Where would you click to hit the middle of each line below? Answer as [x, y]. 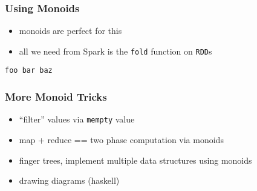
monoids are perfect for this [70, 31]
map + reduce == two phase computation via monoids [121, 139]
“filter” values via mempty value [77, 119]
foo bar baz [29, 71]
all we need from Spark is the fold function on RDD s [115, 51]
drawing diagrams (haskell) [69, 180]
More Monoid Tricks [56, 97]
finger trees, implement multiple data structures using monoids [135, 160]
